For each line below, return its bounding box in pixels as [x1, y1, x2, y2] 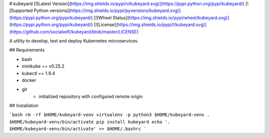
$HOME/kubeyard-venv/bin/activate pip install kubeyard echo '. [9, 119, 170, 124]
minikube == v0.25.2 [21, 63, 64, 69]
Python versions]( [33, 7, 71, 13]
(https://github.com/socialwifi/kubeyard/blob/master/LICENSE [9, 28, 137, 34]
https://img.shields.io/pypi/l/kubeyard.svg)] [117, 21, 207, 27]
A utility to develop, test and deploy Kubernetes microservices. [9, 37, 139, 43]
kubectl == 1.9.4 [21, 70, 55, 76]
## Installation [9, 102, 38, 108]
